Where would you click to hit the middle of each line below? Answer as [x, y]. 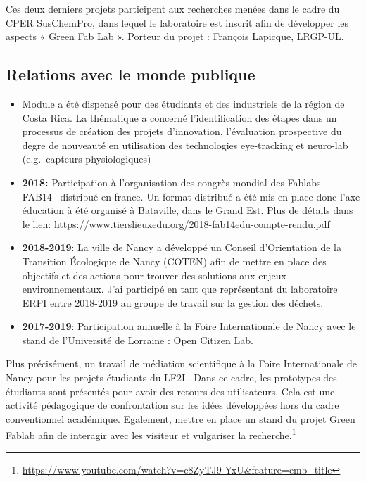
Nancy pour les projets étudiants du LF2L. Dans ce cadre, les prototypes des [171, 378]
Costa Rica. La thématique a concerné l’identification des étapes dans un [179, 117]
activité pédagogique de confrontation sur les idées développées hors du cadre [172, 405]
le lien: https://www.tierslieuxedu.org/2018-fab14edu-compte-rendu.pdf [176, 223]
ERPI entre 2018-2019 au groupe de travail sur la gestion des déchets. [173, 302]
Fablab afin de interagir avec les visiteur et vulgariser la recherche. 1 [151, 434]
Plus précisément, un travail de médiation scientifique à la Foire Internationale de [181, 363]
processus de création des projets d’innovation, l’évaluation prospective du [182, 131]
